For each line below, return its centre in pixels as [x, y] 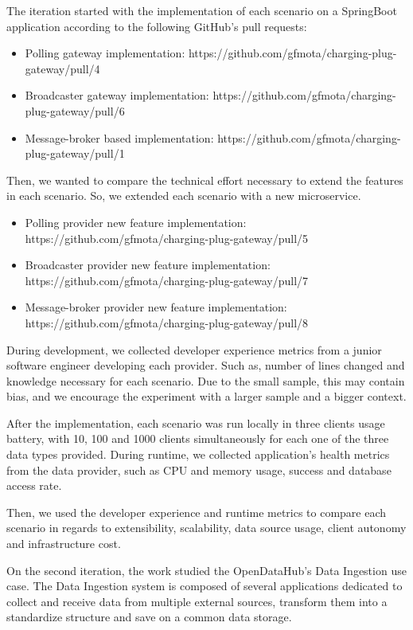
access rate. [34, 485]
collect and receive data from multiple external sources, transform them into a [197, 601]
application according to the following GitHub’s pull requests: [157, 26]
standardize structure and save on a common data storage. [149, 617]
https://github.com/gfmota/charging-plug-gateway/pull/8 [167, 322]
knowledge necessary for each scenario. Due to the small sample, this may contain [206, 380]
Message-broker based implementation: [119, 137]
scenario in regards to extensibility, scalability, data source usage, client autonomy [206, 528]
